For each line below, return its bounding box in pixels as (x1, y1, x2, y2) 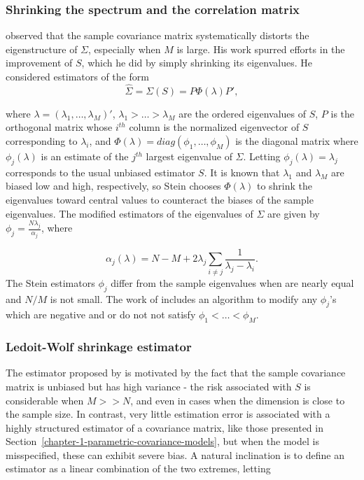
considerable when (6, 393, 84, 407)
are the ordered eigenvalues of (178, 106, 307, 120)
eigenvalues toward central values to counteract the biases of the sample (6, 192, 314, 206)
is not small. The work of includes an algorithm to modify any (50, 291, 318, 306)
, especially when (88, 41, 161, 56)
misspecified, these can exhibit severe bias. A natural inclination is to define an (6, 447, 344, 462)
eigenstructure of (6, 41, 78, 56)
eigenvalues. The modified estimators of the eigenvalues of (6, 206, 253, 220)
